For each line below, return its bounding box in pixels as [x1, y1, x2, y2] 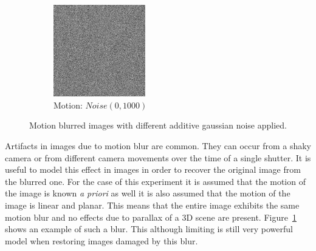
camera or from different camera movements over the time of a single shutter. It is [5, 151, 311, 164]
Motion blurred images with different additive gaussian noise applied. [29, 119, 287, 132]
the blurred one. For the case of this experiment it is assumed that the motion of [5, 175, 306, 187]
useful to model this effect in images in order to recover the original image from [5, 163, 301, 176]
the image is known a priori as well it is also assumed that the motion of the [5, 187, 290, 199]
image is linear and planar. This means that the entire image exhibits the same [5, 198, 300, 211]
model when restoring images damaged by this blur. [5, 234, 198, 247]
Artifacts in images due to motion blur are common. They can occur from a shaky [5, 139, 312, 152]
